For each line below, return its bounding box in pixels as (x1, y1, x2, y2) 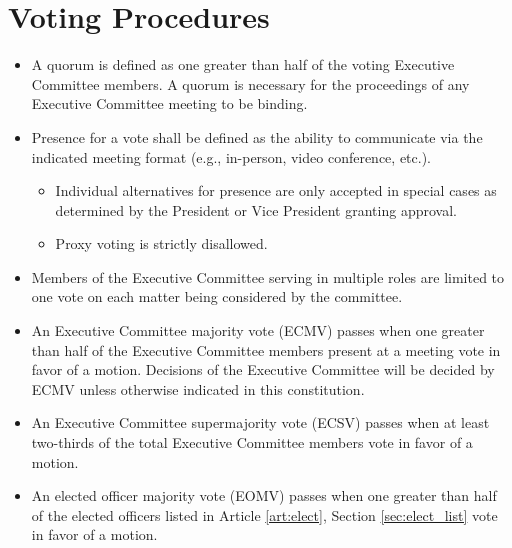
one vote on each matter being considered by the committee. (31, 286, 403, 307)
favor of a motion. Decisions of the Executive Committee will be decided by (31, 359, 495, 380)
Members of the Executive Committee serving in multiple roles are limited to (31, 266, 505, 287)
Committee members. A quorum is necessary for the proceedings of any (31, 73, 470, 94)
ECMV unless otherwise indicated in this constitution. (31, 378, 365, 399)
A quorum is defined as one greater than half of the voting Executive (31, 54, 455, 75)
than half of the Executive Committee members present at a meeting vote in (31, 339, 501, 360)
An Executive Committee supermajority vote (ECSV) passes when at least (31, 412, 490, 433)
